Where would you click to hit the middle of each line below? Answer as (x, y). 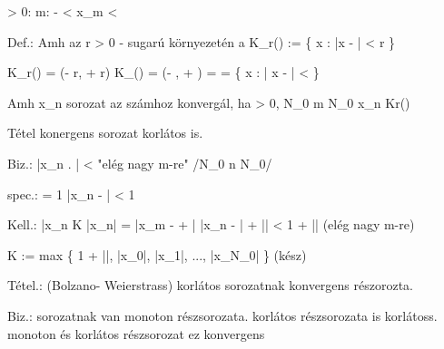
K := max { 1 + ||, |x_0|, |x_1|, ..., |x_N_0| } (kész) (157, 254)
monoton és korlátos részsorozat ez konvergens (136, 333)
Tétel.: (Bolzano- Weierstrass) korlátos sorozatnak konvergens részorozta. (211, 285)
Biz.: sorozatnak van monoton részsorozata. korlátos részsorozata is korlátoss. (222, 315)
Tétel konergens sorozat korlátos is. (105, 133)
